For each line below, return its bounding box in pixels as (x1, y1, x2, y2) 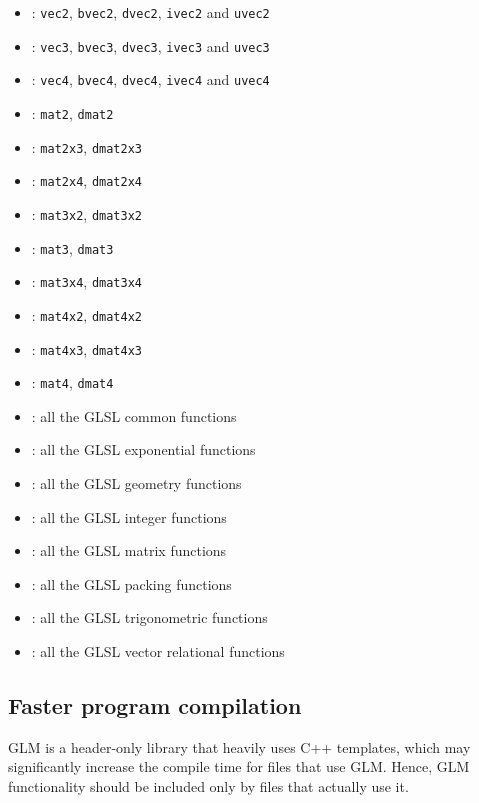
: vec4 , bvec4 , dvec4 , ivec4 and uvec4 (31, 69, 270, 90)
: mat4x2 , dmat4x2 (31, 304, 142, 325)
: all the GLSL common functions (31, 405, 237, 426)
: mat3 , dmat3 (31, 237, 114, 258)
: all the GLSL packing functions (31, 573, 232, 594)
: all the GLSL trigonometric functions (31, 607, 268, 628)
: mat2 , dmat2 (31, 102, 114, 123)
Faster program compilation (8, 690, 302, 721)
